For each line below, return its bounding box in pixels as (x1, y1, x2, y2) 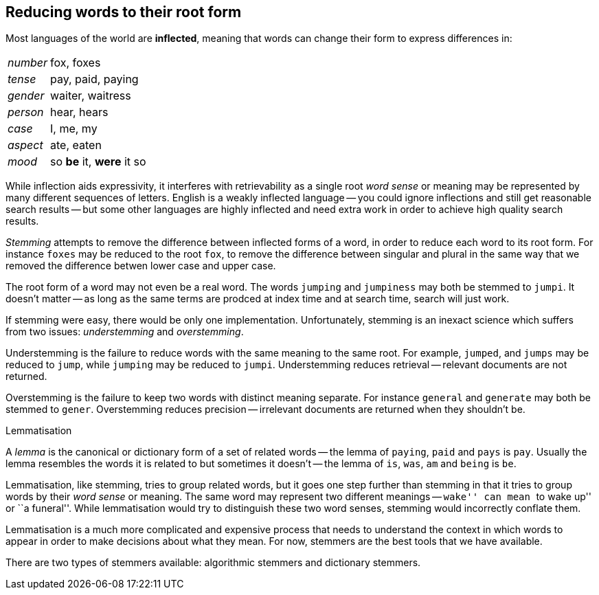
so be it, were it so (50, 155, 146, 169)
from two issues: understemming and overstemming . (5, 326, 244, 338)
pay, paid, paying (50, 72, 139, 87)
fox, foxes (50, 56, 101, 70)
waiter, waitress (50, 89, 131, 103)
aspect (8, 138, 43, 153)
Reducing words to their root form (5, 3, 242, 21)
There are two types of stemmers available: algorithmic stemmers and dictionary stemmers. (5, 557, 421, 569)
